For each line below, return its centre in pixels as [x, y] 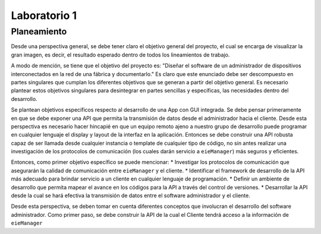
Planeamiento [39, 31]
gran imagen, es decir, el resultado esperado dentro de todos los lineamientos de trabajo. [120, 55]
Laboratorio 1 [44, 15]
